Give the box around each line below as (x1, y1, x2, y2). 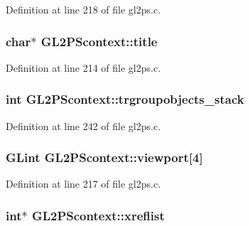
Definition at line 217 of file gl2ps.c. (6, 176, 161, 191)
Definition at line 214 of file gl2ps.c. (6, 60, 161, 75)
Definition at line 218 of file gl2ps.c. (6, 2, 161, 16)
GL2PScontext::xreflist (31, 206, 165, 224)
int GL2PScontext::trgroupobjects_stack (6, 90, 244, 108)
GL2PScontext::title (40, 32, 158, 50)
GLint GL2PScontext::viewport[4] (6, 149, 203, 166)
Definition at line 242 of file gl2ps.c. (6, 118, 161, 133)
